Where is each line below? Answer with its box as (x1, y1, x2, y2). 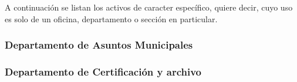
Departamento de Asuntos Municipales (5, 37, 193, 52)
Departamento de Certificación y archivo (5, 64, 201, 78)
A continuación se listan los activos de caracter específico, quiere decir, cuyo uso (5, 1, 293, 13)
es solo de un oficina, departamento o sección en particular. (5, 12, 218, 25)
